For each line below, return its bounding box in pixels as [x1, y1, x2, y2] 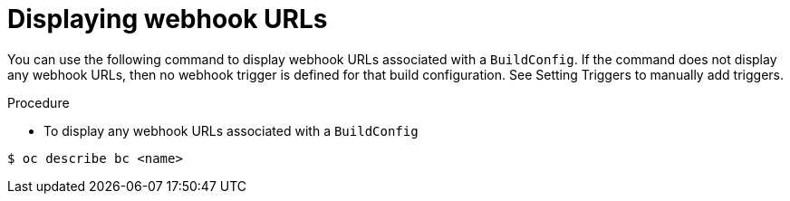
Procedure [7, 94, 70, 110]
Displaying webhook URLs [7, 4, 328, 34]
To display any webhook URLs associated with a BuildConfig [43, 122, 419, 139]
